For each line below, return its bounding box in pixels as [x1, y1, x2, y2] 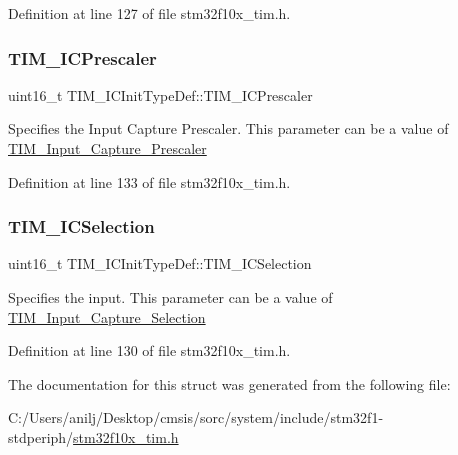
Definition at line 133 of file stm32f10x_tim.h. [8, 171, 291, 192]
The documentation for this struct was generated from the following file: [8, 373, 451, 394]
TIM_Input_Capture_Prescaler [8, 138, 207, 158]
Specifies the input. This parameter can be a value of [8, 287, 333, 307]
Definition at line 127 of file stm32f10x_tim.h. [8, 3, 291, 23]
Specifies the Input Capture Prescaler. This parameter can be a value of [8, 118, 449, 139]
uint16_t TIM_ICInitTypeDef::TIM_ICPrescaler [8, 84, 313, 105]
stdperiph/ [8, 426, 74, 447]
